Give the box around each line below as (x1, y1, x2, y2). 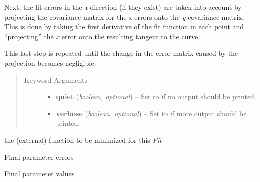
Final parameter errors (4, 151, 74, 162)
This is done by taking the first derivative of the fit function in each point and (4, 21, 244, 32)
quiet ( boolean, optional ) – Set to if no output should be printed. (56, 91, 256, 102)
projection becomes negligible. (4, 57, 96, 68)
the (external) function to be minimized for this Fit (4, 134, 162, 145)
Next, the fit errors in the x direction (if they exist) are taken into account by (4, 2, 242, 12)
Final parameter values (4, 168, 75, 179)
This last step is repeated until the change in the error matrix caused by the (4, 48, 238, 58)
